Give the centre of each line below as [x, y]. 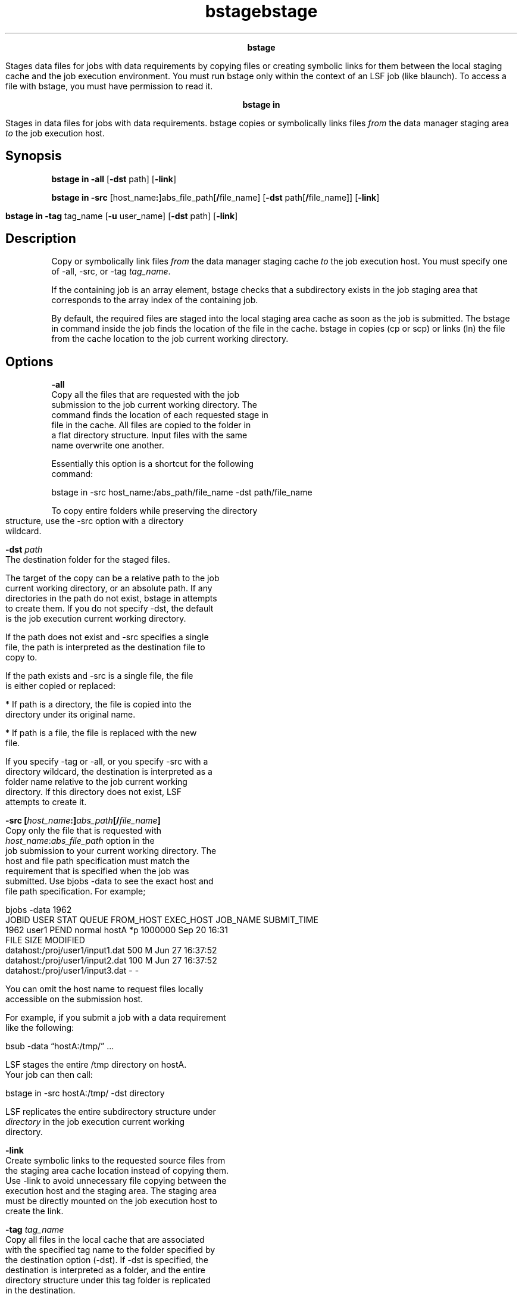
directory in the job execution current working [95, 1122]
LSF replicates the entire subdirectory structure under [111, 1112]
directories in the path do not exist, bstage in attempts [111, 598]
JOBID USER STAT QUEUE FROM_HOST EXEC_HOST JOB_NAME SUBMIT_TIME [162, 920]
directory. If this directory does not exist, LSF [94, 792]
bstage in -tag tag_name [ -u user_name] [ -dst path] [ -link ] [122, 216]
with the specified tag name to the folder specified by [110, 1250]
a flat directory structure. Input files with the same [149, 435]
